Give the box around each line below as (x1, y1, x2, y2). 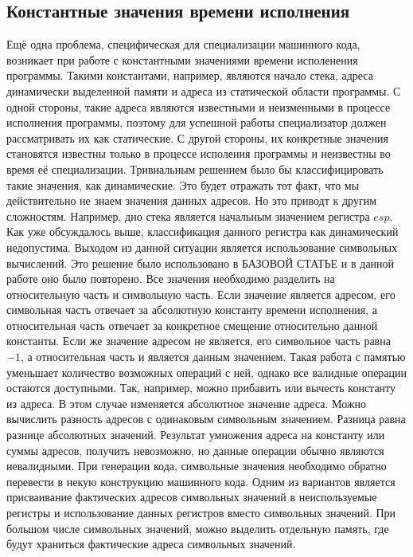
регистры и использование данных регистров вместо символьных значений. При (6, 504, 396, 521)
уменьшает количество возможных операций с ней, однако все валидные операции (6, 363, 407, 380)
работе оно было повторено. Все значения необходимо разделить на (6, 270, 335, 287)
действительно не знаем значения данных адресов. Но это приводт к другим (6, 192, 377, 209)
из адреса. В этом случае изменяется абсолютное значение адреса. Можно (6, 394, 366, 411)
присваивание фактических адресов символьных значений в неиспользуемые (6, 488, 377, 505)
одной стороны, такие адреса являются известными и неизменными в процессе (6, 98, 391, 115)
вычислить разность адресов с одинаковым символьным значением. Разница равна (6, 410, 406, 427)
